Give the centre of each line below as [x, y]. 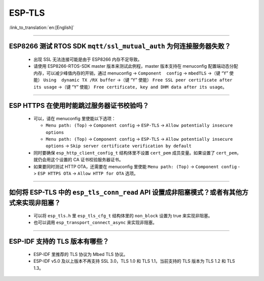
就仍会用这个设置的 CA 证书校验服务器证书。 [78, 160]
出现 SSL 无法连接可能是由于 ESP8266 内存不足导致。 [88, 59]
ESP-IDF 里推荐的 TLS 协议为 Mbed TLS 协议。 [81, 254]
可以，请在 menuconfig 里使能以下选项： [75, 118]
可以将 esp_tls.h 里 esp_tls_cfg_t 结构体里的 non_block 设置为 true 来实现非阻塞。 [123, 216]
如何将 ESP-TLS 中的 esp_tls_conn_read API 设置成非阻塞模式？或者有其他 [125, 192]
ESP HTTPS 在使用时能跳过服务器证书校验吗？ [79, 106]
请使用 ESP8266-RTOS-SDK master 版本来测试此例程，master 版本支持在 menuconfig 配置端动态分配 [136, 66]
